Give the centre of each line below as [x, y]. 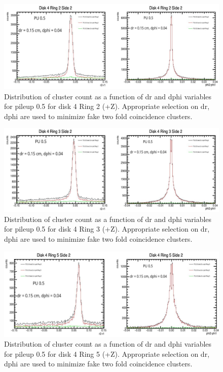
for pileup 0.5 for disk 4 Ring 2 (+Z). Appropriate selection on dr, [107, 106]
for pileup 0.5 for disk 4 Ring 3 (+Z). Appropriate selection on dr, [107, 229]
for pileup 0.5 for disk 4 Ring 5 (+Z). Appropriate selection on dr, [107, 354]
